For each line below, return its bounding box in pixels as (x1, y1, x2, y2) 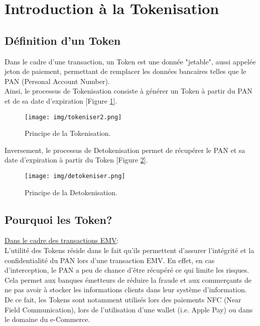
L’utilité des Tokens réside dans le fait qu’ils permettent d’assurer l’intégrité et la (5, 245, 254, 256)
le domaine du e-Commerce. (5, 314, 90, 324)
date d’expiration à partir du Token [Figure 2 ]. (5, 154, 148, 165)
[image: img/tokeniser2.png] (25, 113, 122, 121)
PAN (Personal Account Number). (5, 75, 110, 86)
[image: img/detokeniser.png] (25, 172, 125, 180)
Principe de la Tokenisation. (25, 128, 111, 138)
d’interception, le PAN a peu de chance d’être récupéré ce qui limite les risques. (5, 265, 249, 275)
